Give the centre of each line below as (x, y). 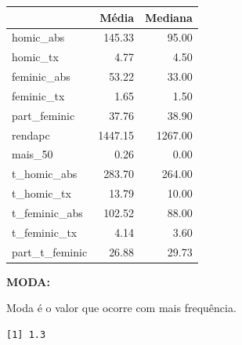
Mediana (169, 17)
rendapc (31, 134)
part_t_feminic (50, 251)
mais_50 (33, 154)
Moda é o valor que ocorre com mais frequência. (121, 308)
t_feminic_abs (47, 212)
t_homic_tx (42, 193)
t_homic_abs (45, 174)
